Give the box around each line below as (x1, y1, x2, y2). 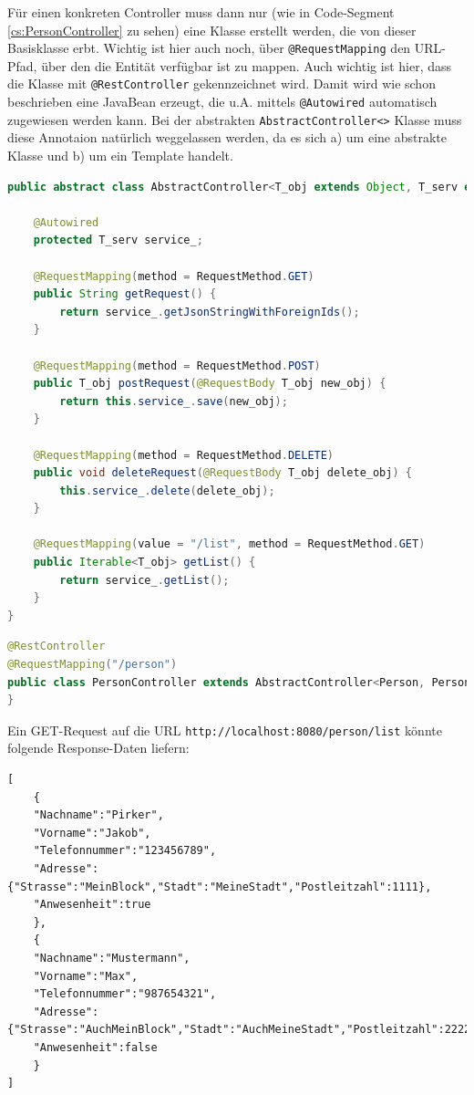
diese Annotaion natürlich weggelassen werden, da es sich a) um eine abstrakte (7, 128, 447, 147)
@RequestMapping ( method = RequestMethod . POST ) (33, 359, 321, 372)
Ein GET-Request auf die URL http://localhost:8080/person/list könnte (7, 720, 442, 739)
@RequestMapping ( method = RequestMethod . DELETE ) (33, 448, 335, 462)
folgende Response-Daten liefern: (7, 738, 190, 757)
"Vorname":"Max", (33, 969, 139, 983)
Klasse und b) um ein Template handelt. (7, 146, 233, 164)
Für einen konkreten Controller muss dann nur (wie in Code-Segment (7, 3, 395, 21)
